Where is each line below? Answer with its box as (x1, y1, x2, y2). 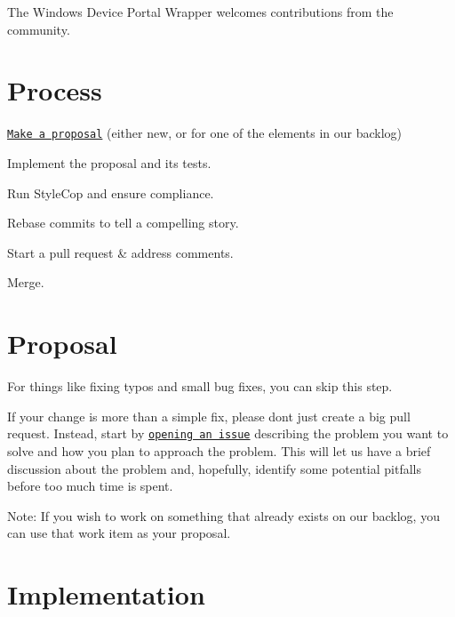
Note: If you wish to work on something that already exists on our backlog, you (7, 506, 440, 525)
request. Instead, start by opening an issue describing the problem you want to (7, 424, 449, 443)
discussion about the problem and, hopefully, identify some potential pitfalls (7, 459, 422, 477)
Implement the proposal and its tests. (7, 153, 212, 172)
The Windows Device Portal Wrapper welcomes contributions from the (7, 3, 394, 20)
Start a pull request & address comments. (7, 243, 234, 261)
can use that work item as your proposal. (7, 524, 231, 542)
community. (7, 20, 70, 38)
